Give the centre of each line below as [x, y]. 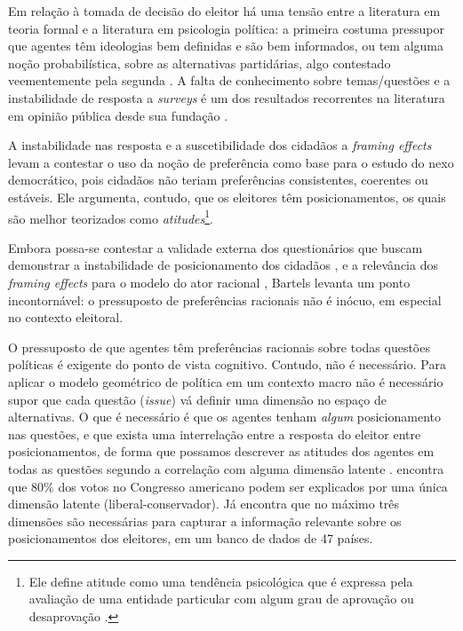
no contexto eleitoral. [66, 317]
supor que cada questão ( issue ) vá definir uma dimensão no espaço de [197, 399]
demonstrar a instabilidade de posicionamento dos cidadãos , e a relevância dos [223, 265]
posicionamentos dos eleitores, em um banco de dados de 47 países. [191, 538]
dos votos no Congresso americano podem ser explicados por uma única [253, 486]
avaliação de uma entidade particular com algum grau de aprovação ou [221, 599]
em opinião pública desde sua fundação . [118, 115]
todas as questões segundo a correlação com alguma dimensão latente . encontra [226, 468]
